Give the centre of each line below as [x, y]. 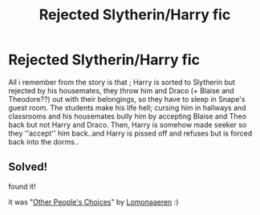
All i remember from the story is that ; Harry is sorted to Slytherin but [122, 82]
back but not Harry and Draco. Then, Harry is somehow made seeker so [128, 124]
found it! [22, 186]
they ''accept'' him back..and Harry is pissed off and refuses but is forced [130, 133]
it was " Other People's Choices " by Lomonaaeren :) [93, 201]
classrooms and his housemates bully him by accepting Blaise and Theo [128, 116]
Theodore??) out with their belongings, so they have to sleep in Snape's [127, 99]
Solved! [28, 167]
